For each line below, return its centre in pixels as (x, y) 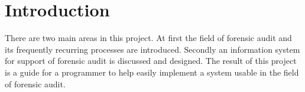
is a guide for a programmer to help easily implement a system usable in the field (152, 72)
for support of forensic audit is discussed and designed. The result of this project (151, 61)
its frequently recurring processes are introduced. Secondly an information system (152, 49)
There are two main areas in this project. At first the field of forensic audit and (148, 38)
